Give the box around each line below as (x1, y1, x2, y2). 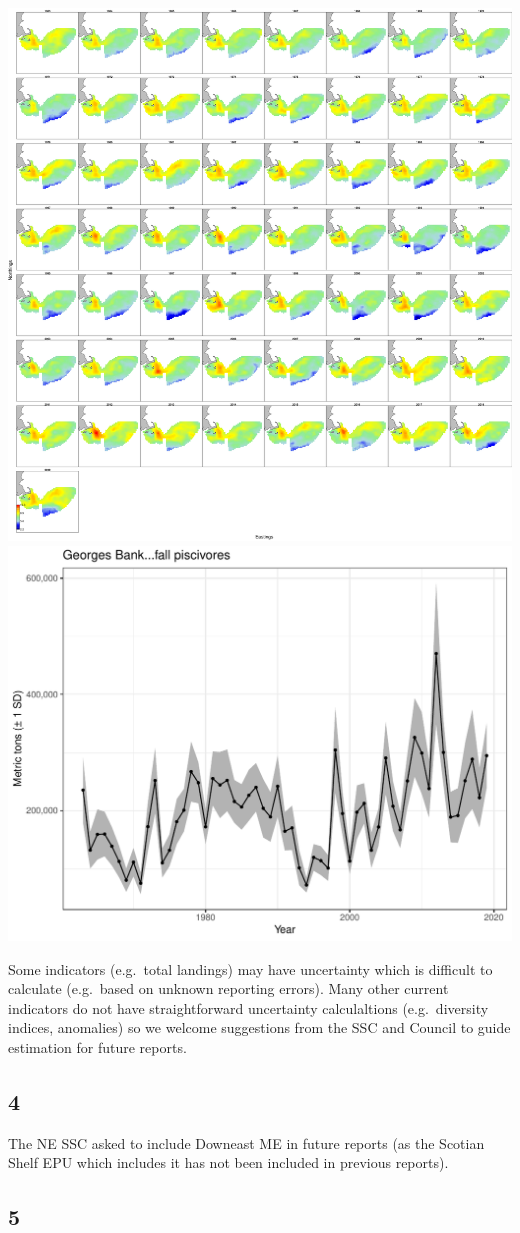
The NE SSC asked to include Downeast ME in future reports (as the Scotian (8, 1132, 485, 1153)
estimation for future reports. (8, 1036, 187, 1057)
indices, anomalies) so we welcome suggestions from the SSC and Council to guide (8, 1017, 511, 1038)
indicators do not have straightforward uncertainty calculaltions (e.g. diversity (8, 997, 489, 1018)
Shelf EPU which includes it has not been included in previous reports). (8, 1152, 449, 1173)
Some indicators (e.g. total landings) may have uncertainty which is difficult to (8, 958, 493, 979)
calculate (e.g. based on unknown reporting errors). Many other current (8, 978, 449, 999)
